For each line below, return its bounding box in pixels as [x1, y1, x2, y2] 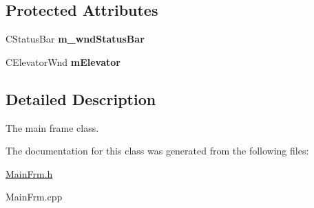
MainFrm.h [6, 166, 53, 181]
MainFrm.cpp [6, 189, 63, 204]
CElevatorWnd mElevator [6, 54, 121, 69]
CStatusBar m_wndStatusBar [6, 32, 145, 46]
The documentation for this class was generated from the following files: [6, 143, 309, 158]
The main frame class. [6, 120, 99, 135]
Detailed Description [6, 88, 156, 109]
